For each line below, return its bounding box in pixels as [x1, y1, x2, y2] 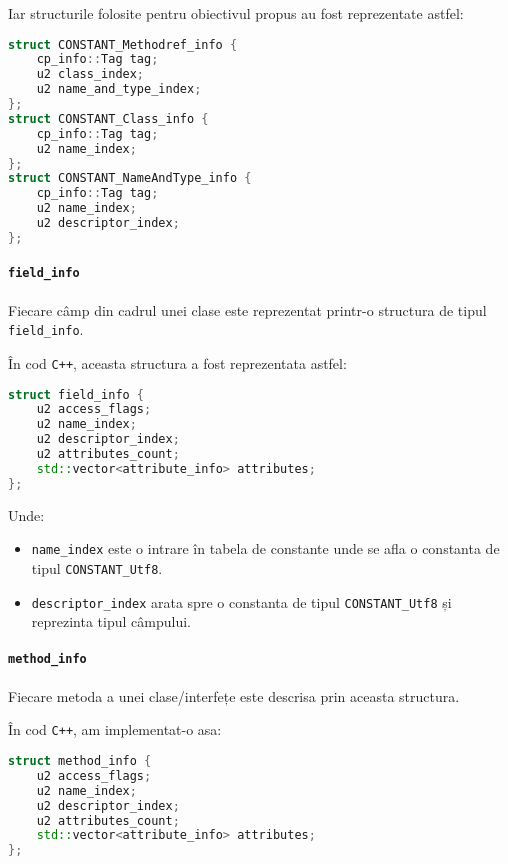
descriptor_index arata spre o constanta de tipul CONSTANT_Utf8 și [31, 591, 452, 612]
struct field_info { [8, 387, 145, 402]
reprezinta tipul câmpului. [31, 611, 191, 632]
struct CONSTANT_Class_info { [8, 111, 209, 126]
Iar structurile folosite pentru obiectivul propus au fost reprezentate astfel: [8, 3, 464, 23]
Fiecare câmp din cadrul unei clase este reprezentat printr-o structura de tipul [8, 299, 487, 320]
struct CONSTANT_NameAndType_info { [8, 171, 252, 186]
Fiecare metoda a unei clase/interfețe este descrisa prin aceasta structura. [8, 685, 460, 706]
